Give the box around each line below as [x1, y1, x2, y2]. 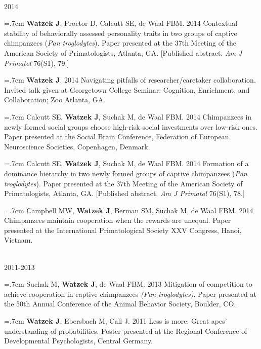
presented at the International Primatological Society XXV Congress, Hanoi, [4, 224, 242, 235]
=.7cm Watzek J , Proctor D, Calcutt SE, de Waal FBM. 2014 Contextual [4, 18, 238, 28]
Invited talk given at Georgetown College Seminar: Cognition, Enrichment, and [4, 84, 250, 95]
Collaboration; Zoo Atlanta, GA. [4, 94, 106, 105]
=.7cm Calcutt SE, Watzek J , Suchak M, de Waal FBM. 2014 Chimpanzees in [4, 111, 252, 122]
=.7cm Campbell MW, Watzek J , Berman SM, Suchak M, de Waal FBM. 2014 [4, 205, 253, 215]
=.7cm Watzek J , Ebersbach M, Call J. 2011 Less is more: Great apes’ [4, 316, 227, 326]
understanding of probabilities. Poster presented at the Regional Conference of [4, 325, 247, 336]
